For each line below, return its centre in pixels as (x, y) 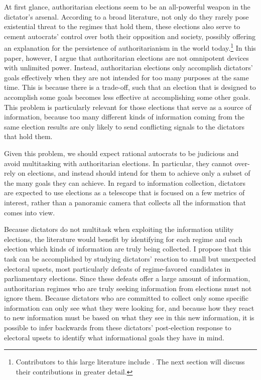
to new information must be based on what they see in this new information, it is (129, 318)
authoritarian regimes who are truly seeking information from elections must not (128, 288)
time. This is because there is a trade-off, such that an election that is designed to (130, 87)
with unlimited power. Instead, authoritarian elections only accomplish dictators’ (128, 68)
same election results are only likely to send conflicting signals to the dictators (124, 126)
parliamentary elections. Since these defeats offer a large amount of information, (127, 278)
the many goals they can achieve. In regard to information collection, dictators (125, 182)
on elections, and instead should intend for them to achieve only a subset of (134, 173)
